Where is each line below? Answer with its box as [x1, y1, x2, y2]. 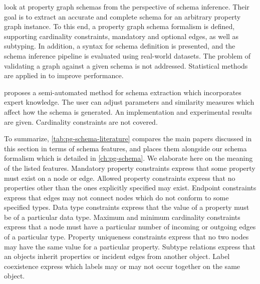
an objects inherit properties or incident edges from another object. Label [4, 251, 230, 261]
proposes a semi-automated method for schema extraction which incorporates [4, 87, 241, 97]
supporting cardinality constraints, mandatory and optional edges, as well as [4, 31, 239, 41]
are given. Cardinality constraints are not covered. [4, 116, 158, 127]
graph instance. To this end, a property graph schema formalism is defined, [4, 21, 235, 32]
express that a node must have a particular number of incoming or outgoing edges [4, 221, 256, 232]
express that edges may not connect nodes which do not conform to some [4, 192, 229, 202]
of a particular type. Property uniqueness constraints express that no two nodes [4, 231, 249, 242]
